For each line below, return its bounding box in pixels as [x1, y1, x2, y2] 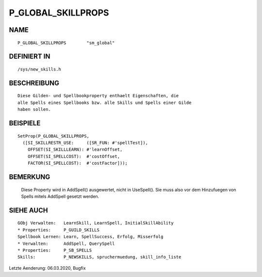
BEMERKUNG [9, 173, 50, 181]
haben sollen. [17, 107, 51, 112]
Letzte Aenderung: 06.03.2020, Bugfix [9, 265, 86, 271]
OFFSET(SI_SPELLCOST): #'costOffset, [27, 154, 120, 159]
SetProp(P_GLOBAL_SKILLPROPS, [17, 133, 90, 138]
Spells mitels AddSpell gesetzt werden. [21, 193, 99, 199]
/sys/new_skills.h [17, 66, 62, 72]
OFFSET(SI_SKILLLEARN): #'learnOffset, [27, 147, 123, 153]
